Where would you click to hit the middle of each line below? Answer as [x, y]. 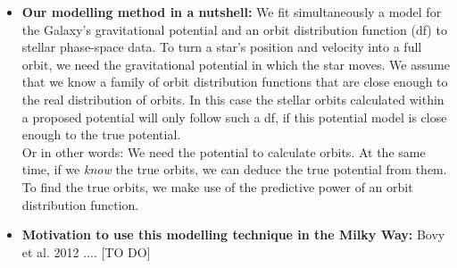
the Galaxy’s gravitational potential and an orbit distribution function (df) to [234, 29]
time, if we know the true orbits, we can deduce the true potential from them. [234, 169]
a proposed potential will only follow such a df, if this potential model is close [234, 117]
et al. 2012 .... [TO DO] [86, 251]
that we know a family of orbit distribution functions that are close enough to [235, 82]
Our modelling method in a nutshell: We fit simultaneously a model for [232, 12]
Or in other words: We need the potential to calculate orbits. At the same [224, 151]
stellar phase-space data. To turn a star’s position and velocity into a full [222, 47]
